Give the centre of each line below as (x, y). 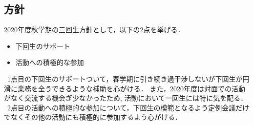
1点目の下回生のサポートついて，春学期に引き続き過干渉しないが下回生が (125, 78)
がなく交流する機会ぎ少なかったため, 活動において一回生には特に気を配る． (126, 98)
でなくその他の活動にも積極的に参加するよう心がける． (93, 117)
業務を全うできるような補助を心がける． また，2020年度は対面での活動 (131, 88)
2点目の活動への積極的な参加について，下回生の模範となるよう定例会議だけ (128, 107)
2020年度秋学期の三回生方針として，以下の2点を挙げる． (94, 30)
